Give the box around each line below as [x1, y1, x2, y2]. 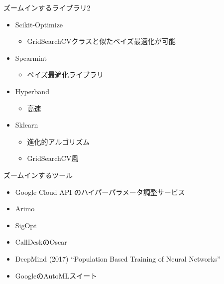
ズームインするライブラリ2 [3, 2, 91, 12]
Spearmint [15, 52, 47, 63]
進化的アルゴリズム [27, 136, 90, 146]
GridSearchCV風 [27, 153, 79, 163]
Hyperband [15, 86, 49, 96]
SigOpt [15, 220, 37, 230]
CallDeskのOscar [15, 237, 67, 247]
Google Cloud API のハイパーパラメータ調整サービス [15, 186, 185, 197]
